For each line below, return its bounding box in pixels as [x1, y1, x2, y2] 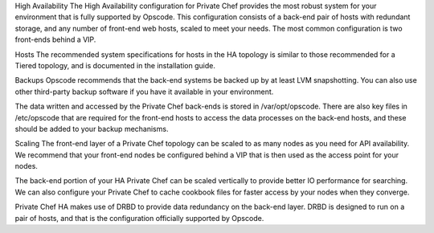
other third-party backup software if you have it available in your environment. [14, 87, 274, 96]
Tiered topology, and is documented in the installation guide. [14, 60, 216, 70]
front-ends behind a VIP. [14, 35, 96, 44]
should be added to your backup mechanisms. [14, 124, 169, 133]
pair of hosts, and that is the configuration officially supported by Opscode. [14, 213, 264, 223]
